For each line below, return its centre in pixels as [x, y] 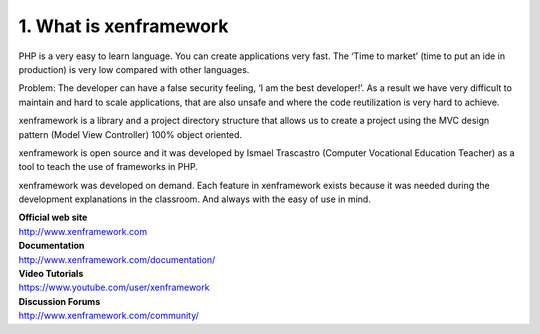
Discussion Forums [59, 301]
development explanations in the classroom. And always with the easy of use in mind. [195, 199]
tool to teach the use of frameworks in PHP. [108, 167]
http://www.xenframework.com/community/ [109, 316]
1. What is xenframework [123, 26]
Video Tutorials [51, 274]
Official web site [53, 217]
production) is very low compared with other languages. [134, 69]
